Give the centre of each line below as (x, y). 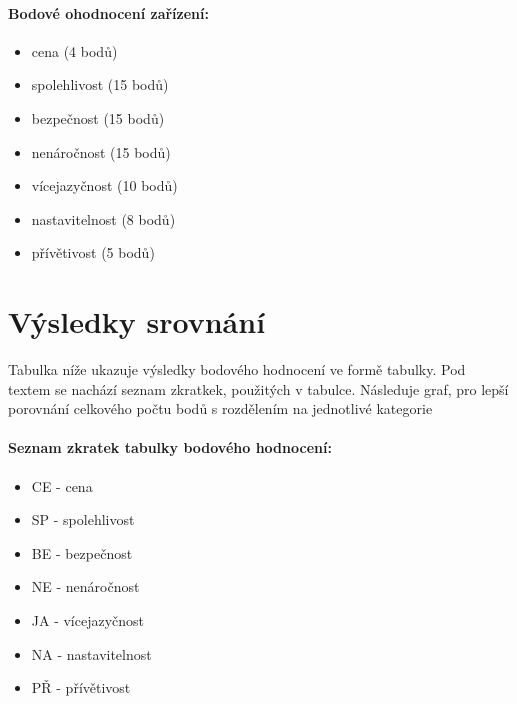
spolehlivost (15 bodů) (100, 84)
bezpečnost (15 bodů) (98, 117)
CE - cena (62, 485)
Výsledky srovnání (137, 321)
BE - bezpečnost (82, 552)
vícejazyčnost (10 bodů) (104, 185)
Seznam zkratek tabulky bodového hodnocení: (170, 447)
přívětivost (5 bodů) (93, 252)
